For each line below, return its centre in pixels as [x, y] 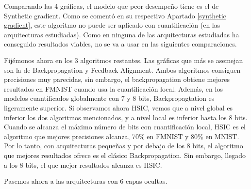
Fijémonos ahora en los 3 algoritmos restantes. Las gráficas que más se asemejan [124, 60]
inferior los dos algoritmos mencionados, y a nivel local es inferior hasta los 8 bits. [126, 117]
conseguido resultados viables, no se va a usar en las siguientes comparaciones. [120, 44]
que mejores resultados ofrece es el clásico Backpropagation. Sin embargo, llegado [125, 155]
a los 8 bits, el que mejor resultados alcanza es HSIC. [83, 165]
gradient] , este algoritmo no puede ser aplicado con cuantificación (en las [112, 25]
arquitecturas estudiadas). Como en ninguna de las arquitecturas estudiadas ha [122, 34]
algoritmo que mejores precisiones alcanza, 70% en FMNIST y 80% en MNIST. [122, 136]
